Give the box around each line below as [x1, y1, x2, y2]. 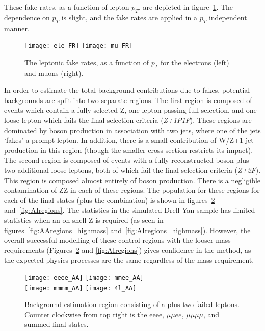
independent [208, 12, 247, 22]
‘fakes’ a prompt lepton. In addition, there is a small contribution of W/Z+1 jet [4, 135, 254, 145]
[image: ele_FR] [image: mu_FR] [24, 42, 133, 50]
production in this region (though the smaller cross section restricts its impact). [4, 144, 253, 155]
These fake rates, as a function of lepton [4, 2, 129, 12]
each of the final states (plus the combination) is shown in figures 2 [4, 194, 215, 205]
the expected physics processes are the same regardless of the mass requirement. [4, 254, 254, 265]
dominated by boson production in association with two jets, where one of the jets [4, 124, 261, 135]
